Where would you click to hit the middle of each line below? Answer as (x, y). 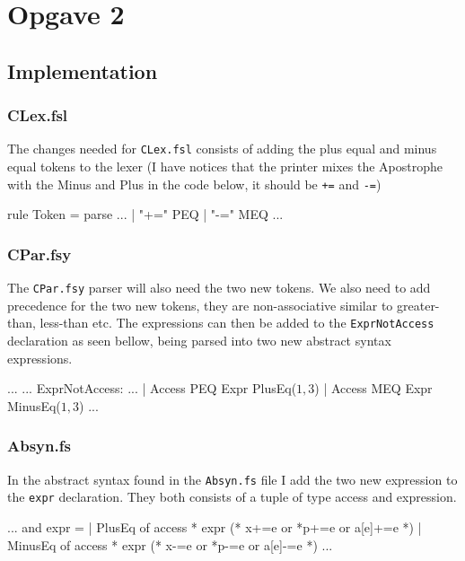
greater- (418, 305)
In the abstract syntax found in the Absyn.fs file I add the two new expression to (232, 479)
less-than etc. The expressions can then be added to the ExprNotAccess (237, 323)
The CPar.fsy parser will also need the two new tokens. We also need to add (219, 288)
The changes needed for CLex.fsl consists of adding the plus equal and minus (222, 149)
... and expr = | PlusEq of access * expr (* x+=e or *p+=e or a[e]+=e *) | (215, 526)
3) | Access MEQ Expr (370, 388)
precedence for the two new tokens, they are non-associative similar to (200, 305)
